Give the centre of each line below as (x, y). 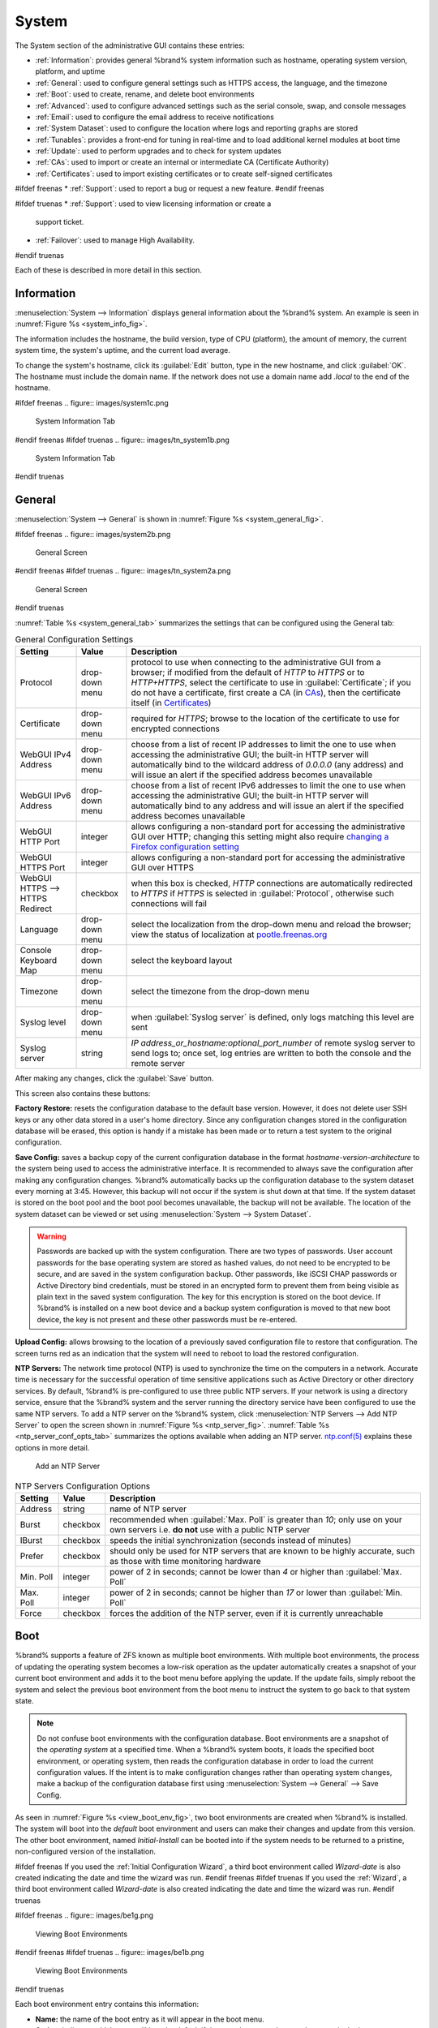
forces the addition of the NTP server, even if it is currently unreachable (247, 1613)
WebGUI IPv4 (46, 754)
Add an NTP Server (68, 1466)
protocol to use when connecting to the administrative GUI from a (256, 663)
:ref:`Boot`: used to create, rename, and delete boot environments (145, 94)
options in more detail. (52, 1447)
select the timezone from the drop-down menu (220, 991)
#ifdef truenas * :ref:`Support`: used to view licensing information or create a (143, 204)
